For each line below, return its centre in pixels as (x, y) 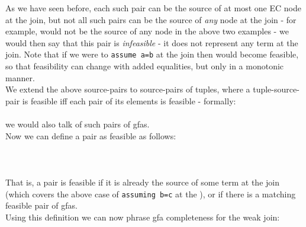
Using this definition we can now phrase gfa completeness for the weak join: (143, 217)
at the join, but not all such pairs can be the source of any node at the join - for (151, 19)
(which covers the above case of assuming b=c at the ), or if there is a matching (151, 194)
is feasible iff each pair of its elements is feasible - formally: (129, 100)
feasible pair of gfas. (41, 205)
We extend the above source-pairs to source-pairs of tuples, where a (128, 89)
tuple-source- (276, 89)
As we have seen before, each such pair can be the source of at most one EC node (153, 8)
